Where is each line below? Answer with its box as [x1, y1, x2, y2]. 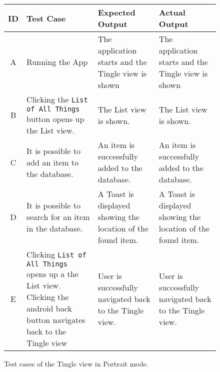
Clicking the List [26, 93, 88, 105]
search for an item [26, 211, 90, 222]
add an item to [26, 156, 79, 168]
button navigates [26, 314, 85, 325]
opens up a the [26, 268, 78, 279]
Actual [158, 6, 185, 18]
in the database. [26, 222, 83, 234]
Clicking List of [26, 248, 86, 260]
